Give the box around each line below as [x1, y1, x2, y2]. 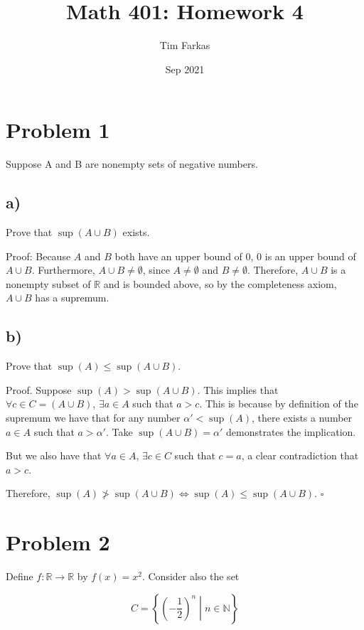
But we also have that [6, 448, 102, 463]
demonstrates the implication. [226, 424, 356, 439]
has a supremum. [35, 290, 109, 305]
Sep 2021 [165, 61, 205, 76]
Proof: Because [6, 248, 71, 263]
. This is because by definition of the [199, 396, 358, 411]
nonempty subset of [6, 276, 91, 291]
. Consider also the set [141, 569, 240, 584]
